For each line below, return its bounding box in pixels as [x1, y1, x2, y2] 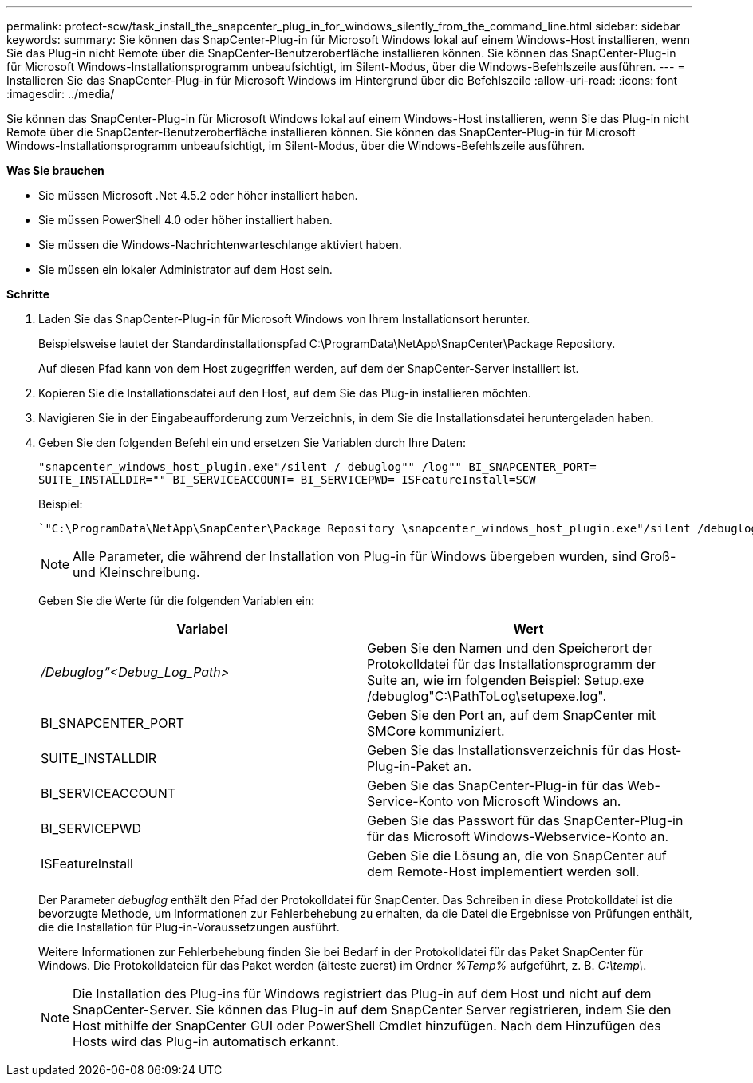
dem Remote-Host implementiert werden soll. [367, 864, 640, 879]
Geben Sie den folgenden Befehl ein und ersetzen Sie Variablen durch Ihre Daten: [38, 436, 467, 449]
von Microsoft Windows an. [456, 793, 621, 809]
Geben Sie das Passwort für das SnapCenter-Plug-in [367, 812, 684, 828]
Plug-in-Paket [367, 758, 450, 774]
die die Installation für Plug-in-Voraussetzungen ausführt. [38, 920, 340, 934]
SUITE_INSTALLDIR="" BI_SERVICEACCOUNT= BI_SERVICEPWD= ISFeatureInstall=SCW [38, 473, 536, 486]
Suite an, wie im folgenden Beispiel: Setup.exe [367, 672, 645, 688]
